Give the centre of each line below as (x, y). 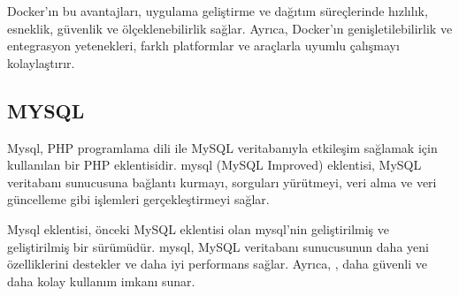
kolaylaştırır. (41, 62)
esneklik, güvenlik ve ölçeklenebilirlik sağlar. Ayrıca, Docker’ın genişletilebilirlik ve (230, 28)
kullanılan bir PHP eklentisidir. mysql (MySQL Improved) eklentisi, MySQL (214, 165)
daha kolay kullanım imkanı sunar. (101, 281)
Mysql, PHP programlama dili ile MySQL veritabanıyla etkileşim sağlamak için (222, 147)
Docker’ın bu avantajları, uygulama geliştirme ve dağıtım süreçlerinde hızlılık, (218, 11)
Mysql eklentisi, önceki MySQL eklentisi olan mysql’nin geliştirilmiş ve (198, 228)
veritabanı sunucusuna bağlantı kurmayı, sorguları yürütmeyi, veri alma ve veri (222, 182)
